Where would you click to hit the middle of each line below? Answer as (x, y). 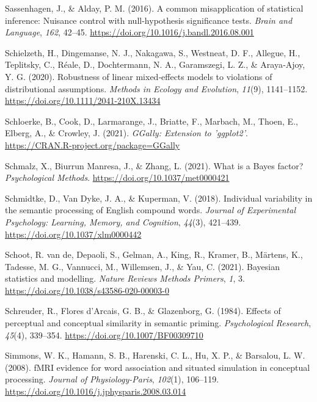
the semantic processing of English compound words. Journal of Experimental (150, 210)
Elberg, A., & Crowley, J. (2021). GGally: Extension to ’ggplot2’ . (126, 133)
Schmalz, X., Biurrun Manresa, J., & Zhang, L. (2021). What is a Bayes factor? (154, 165)
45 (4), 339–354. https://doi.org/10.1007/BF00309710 (104, 334)
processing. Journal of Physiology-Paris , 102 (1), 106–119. (112, 379)
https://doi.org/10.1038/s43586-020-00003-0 (87, 290)
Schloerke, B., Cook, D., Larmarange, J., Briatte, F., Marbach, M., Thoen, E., (151, 121)
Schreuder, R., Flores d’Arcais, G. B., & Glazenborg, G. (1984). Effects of (143, 311)
